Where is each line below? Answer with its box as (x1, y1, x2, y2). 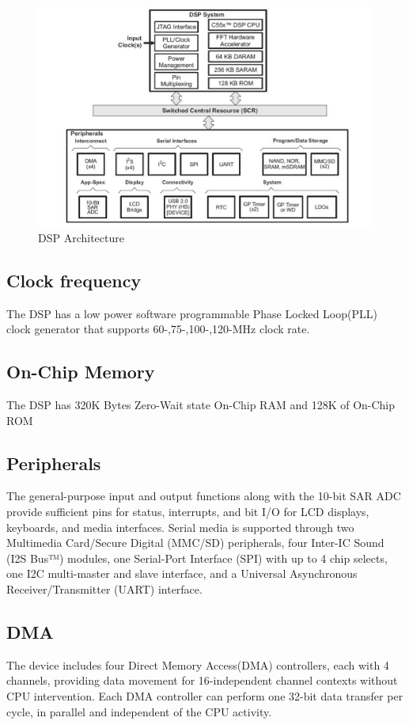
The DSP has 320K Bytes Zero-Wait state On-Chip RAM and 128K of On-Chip (6, 397, 396, 413)
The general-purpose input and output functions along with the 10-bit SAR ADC (6, 488, 401, 504)
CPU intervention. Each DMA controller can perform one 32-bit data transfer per (6, 687, 403, 704)
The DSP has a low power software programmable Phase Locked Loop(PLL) (6, 305, 377, 321)
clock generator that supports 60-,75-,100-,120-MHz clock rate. (6, 321, 310, 337)
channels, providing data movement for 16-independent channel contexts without (6, 672, 398, 689)
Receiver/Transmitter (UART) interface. (6, 580, 203, 597)
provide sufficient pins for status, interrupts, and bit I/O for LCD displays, (6, 503, 369, 520)
